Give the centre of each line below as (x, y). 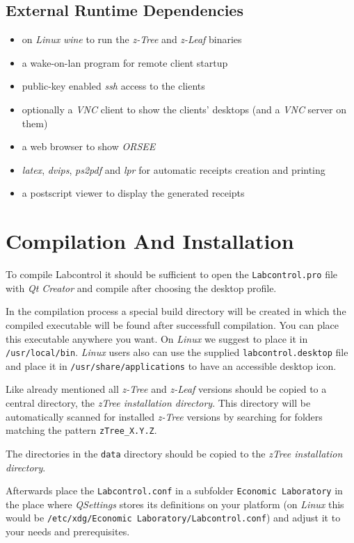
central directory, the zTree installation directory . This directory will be (158, 403)
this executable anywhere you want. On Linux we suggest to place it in (157, 338)
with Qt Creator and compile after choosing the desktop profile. (141, 287)
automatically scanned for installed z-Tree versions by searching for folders (164, 416)
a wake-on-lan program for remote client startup (125, 62)
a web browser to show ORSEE (89, 146)
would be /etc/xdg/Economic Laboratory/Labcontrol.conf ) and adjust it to (173, 518)
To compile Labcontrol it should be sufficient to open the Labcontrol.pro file (172, 274)
